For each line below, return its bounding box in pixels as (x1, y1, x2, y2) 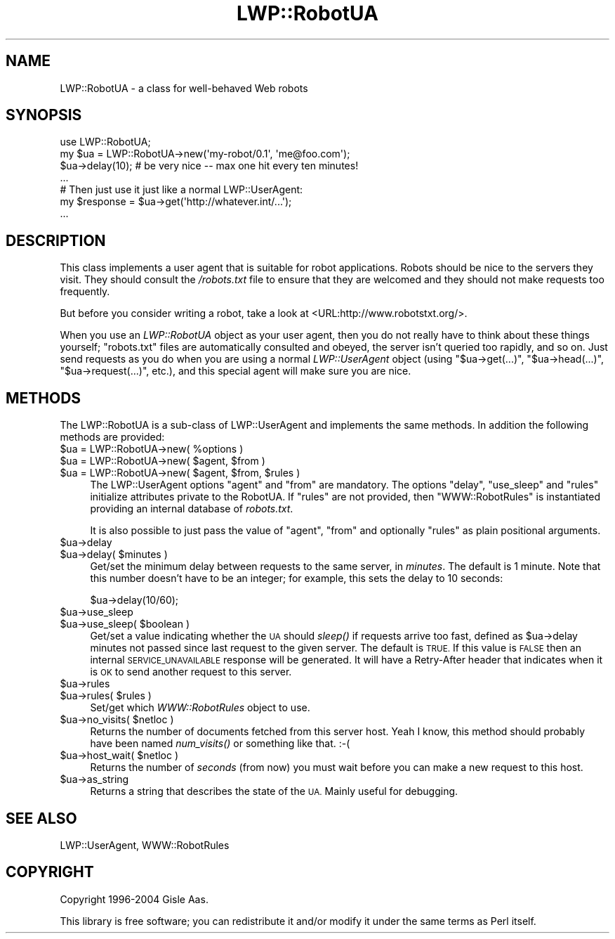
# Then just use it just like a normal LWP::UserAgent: (60, 183, 303, 196)
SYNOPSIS (6, 106, 82, 124)
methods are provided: (60, 431, 165, 443)
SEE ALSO (6, 809, 77, 827)
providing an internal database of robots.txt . (90, 503, 293, 515)
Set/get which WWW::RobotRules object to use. (90, 701, 310, 714)
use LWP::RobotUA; (60, 136, 151, 148)
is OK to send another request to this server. (90, 666, 292, 678)
